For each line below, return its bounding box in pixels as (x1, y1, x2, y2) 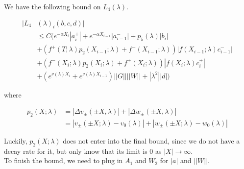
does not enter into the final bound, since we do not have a (63, 136, 240, 145)
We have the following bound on (4, 1, 101, 11)
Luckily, (4, 136, 27, 145)
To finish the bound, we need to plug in (4, 155, 123, 166)
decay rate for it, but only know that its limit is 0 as (4, 145, 162, 156)
